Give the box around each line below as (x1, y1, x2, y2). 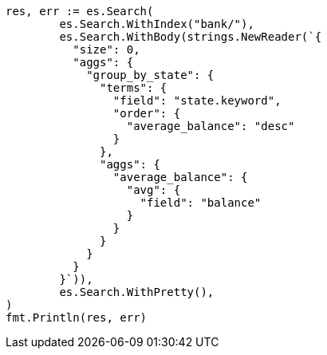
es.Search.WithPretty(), (59, 286, 215, 298)
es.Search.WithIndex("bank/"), (59, 18, 254, 30)
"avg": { (126, 183, 181, 196)
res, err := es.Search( (6, 5, 154, 18)
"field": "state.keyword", (112, 94, 282, 107)
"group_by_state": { (86, 69, 215, 81)
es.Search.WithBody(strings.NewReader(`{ (59, 30, 322, 43)
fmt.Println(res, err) (6, 311, 148, 324)
